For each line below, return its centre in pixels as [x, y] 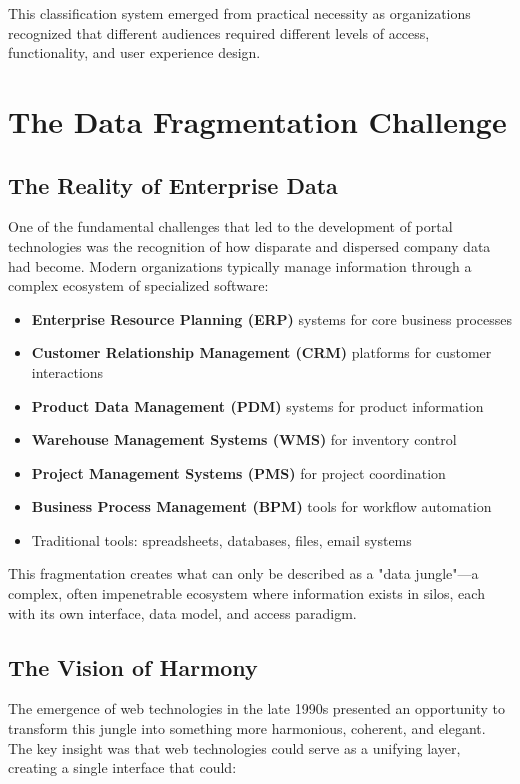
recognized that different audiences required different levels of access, [219, 32]
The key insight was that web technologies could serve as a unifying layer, [234, 747]
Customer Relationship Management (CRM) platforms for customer [261, 352]
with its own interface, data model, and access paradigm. [182, 612]
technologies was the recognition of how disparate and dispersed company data [249, 245]
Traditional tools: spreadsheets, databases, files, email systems [221, 539]
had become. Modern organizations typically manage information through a [240, 265]
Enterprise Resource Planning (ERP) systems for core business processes [271, 318]
